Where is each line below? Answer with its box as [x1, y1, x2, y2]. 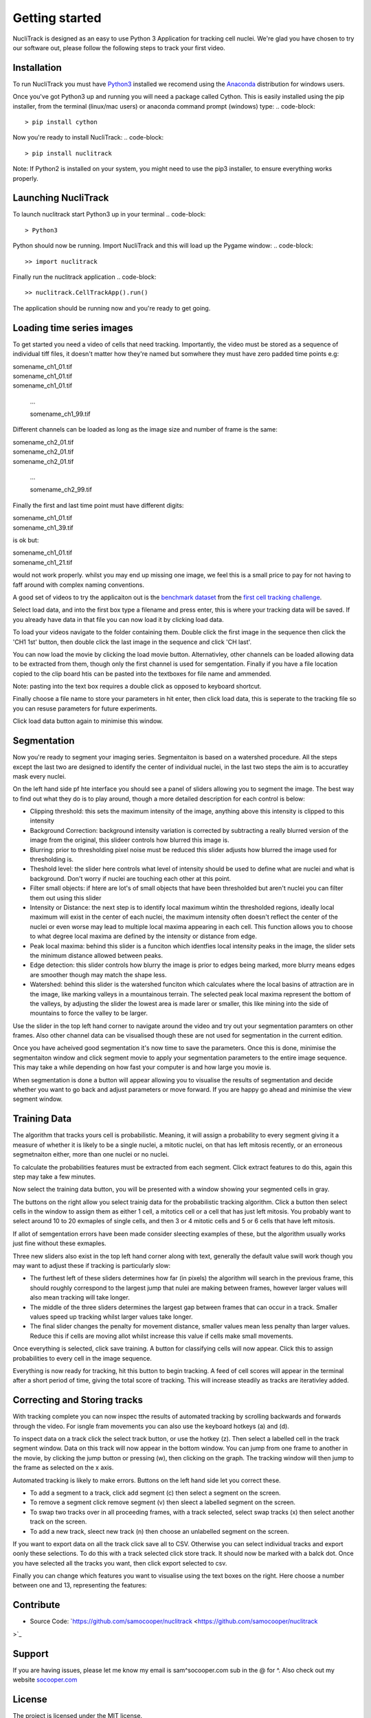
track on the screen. [30, 1517, 87, 1526]
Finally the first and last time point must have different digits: [12, 501, 184, 509]
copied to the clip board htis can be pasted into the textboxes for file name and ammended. [12, 669, 271, 678]
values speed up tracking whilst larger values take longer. [30, 1313, 193, 1321]
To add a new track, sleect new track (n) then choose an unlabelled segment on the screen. [30, 1527, 289, 1535]
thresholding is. [30, 856, 74, 864]
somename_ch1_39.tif [12, 523, 74, 532]
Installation [12, 62, 62, 74]
